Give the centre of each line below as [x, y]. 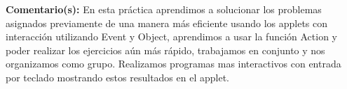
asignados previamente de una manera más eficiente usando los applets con [167, 23]
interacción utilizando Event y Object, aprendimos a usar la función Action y [172, 37]
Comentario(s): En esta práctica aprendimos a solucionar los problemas [164, 9]
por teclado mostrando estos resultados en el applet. [117, 77]
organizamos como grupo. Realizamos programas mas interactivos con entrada [173, 64]
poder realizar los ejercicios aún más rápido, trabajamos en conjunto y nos [165, 50]
